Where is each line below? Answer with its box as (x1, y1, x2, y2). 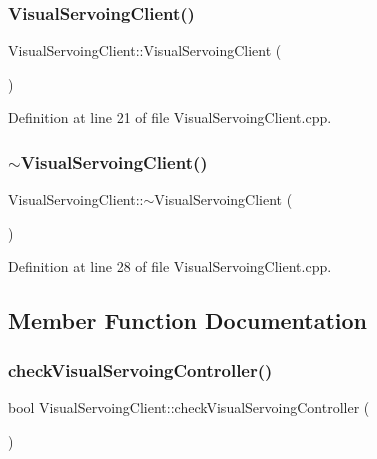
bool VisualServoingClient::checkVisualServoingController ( (8, 397, 370, 417)
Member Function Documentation (8, 305, 368, 336)
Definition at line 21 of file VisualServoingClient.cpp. (8, 107, 332, 128)
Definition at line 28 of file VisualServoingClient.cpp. (8, 256, 332, 277)
